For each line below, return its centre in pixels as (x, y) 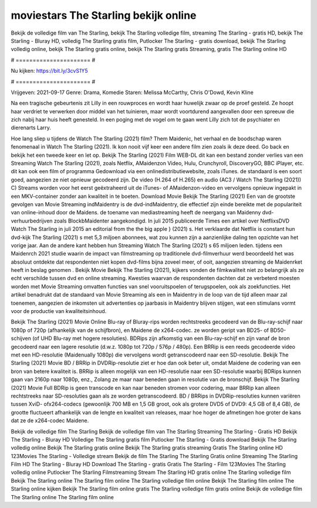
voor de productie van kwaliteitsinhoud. (59, 311)
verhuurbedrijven (32, 221)
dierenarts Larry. (31, 128)
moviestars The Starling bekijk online (104, 15)
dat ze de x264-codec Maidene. (50, 420)
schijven (21, 338)
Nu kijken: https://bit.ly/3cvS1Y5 (49, 71)
